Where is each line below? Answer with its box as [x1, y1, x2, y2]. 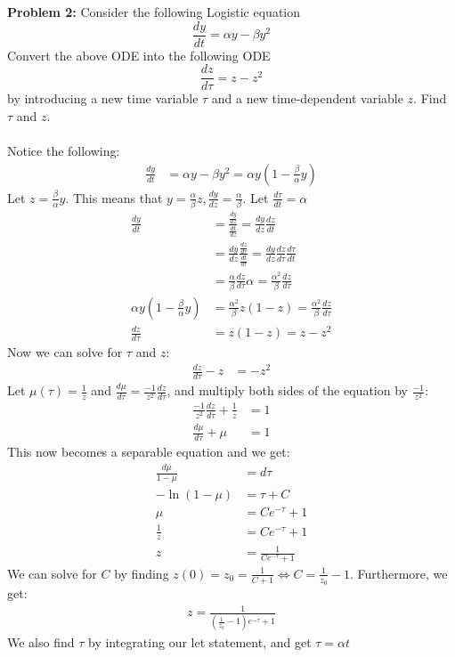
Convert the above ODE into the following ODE [7, 45, 271, 64]
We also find [7, 632, 75, 651]
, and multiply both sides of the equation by [167, 381, 408, 400]
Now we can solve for [7, 343, 123, 361]
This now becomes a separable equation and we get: [7, 442, 290, 461]
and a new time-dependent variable [211, 89, 403, 108]
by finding [114, 564, 169, 582]
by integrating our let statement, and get [87, 632, 312, 651]
